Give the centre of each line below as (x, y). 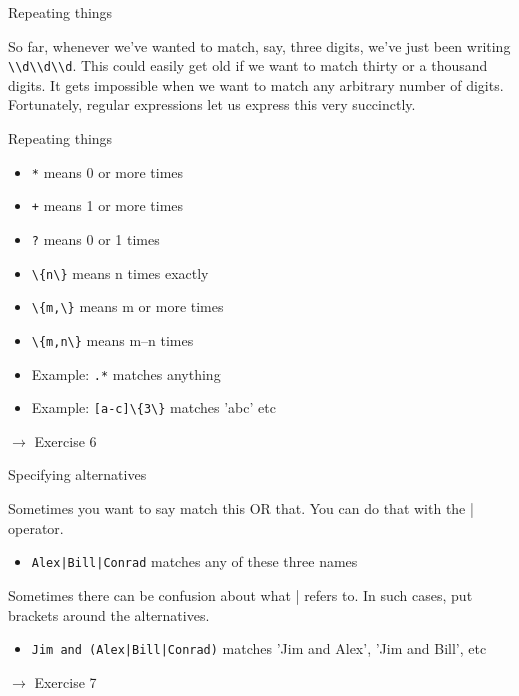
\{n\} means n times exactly (120, 272)
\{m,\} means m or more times (127, 306)
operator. (36, 527)
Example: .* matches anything (126, 373)
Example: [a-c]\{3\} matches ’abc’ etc (153, 407)
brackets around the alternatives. (109, 614)
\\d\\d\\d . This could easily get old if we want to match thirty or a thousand (248, 65)
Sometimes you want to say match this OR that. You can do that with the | (241, 508)
